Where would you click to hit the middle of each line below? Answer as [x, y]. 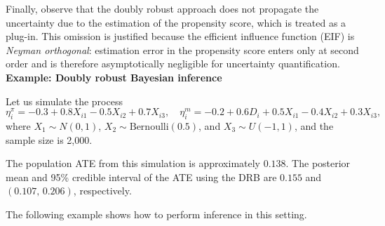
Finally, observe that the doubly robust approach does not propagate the [162, 8]
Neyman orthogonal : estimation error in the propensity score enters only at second [182, 49]
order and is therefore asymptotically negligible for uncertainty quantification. [173, 64]
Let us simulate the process [64, 101]
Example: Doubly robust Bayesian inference [114, 77]
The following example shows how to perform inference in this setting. [156, 214]
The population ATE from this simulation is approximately [133, 163]
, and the [314, 126]
